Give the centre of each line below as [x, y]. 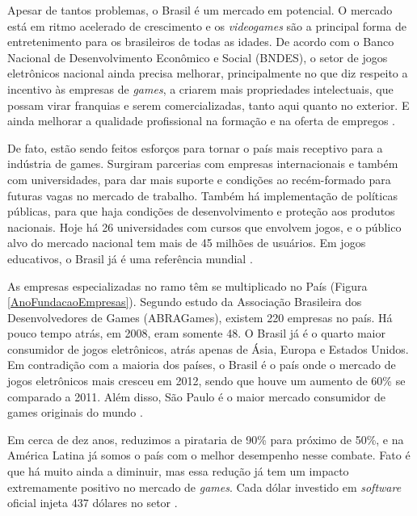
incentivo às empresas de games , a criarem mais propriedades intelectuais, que [200, 88]
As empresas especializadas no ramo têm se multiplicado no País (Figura [187, 285]
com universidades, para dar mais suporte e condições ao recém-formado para [199, 179]
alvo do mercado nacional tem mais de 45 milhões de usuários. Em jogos [187, 243]
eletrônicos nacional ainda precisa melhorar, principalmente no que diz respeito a [208, 73]
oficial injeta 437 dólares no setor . [93, 503]
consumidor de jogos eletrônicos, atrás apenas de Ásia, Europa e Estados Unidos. [208, 348]
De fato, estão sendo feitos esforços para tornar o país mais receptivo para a [195, 147]
